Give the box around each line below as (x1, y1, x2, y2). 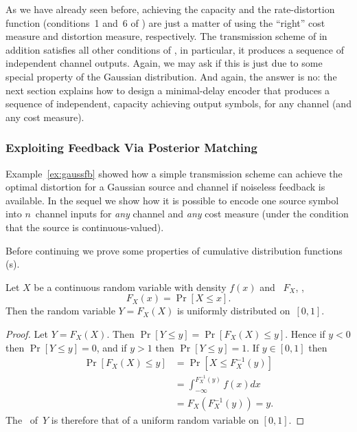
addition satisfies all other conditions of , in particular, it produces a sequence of (5, 42, 344, 56)
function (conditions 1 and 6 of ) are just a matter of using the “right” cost (5, 15, 325, 30)
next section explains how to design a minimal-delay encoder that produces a (5, 83, 330, 97)
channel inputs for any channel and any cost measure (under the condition (35, 206, 349, 221)
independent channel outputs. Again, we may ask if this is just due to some (5, 56, 323, 70)
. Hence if (285, 326, 325, 341)
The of (5, 413, 38, 427)
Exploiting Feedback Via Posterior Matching (5, 139, 257, 156)
